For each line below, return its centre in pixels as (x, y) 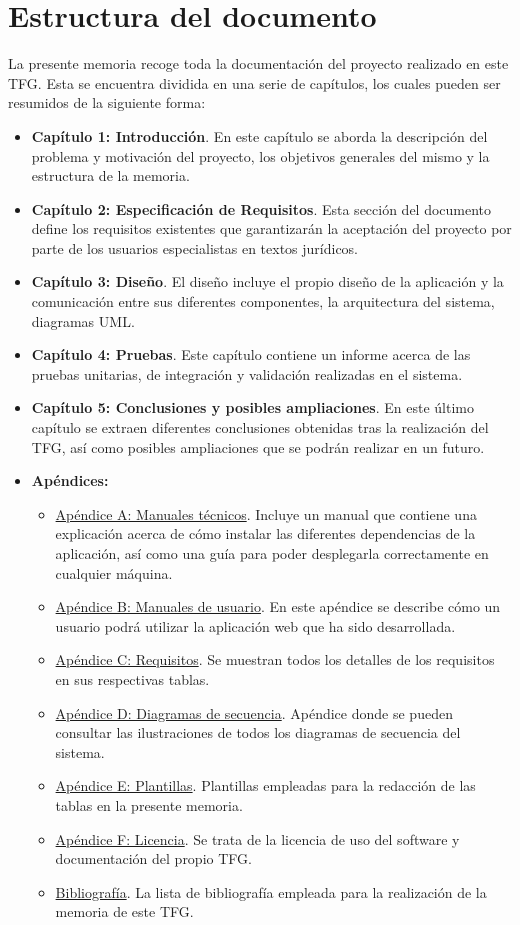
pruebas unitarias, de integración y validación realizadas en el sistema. (247, 373)
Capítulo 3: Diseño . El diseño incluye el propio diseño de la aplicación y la (267, 281)
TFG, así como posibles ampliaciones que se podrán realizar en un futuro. (258, 446)
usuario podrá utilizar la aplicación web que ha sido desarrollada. (255, 625)
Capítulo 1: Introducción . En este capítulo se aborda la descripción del (259, 135)
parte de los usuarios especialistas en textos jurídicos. (195, 247)
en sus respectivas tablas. (132, 678)
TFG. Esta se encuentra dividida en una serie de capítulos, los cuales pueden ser (254, 82)
